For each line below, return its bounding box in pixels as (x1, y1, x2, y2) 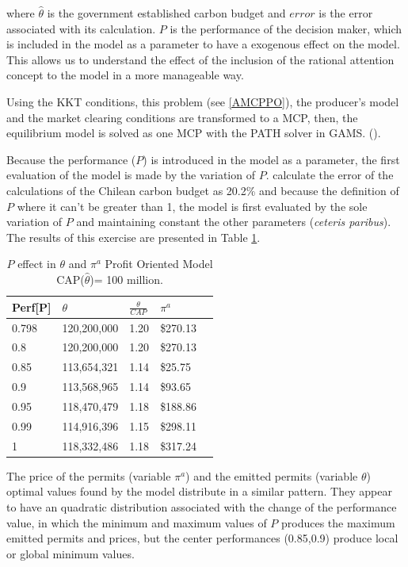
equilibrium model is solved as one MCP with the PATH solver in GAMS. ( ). (6, 125, 381, 141)
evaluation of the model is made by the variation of (6, 167, 255, 183)
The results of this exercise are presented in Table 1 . (6, 228, 261, 245)
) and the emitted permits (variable (185, 467, 358, 484)
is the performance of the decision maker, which (170, 20, 402, 36)
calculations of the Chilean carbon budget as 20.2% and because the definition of (6, 182, 399, 198)
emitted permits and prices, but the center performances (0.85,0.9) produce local (6, 530, 398, 546)
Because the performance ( (6, 151, 136, 167)
